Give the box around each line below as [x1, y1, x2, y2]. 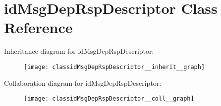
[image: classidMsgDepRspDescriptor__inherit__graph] [24, 63, 205, 71]
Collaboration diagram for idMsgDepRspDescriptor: [4, 77, 162, 88]
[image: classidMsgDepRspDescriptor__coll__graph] [24, 95, 194, 103]
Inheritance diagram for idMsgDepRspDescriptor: [4, 46, 154, 56]
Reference [4, 17, 73, 37]
